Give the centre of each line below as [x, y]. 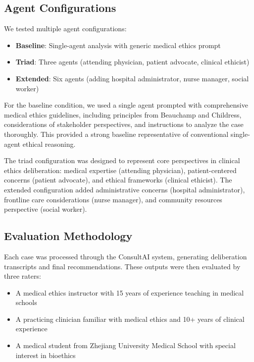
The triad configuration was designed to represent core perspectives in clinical [122, 160]
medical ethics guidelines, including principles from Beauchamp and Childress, [123, 114]
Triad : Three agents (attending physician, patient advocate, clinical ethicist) [132, 62]
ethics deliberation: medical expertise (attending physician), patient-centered [120, 170]
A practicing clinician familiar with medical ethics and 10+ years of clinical [130, 319]
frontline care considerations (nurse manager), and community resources [113, 199]
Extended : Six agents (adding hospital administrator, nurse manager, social [132, 78]
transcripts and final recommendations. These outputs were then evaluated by [122, 266]
